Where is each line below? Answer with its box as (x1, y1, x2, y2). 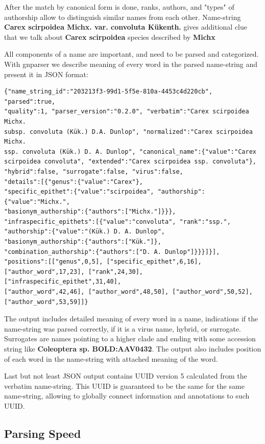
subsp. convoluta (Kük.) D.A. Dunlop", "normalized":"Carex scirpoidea (4, 128, 253, 135)
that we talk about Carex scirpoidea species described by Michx (4, 31, 215, 42)
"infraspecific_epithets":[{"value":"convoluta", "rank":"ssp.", (4, 218, 231, 225)
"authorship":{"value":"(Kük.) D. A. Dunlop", (4, 228, 165, 236)
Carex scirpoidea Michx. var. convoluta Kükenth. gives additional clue (4, 21, 248, 32)
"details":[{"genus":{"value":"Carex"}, (4, 178, 143, 185)
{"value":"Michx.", (4, 198, 70, 205)
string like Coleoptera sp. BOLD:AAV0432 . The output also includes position (4, 343, 261, 354)
